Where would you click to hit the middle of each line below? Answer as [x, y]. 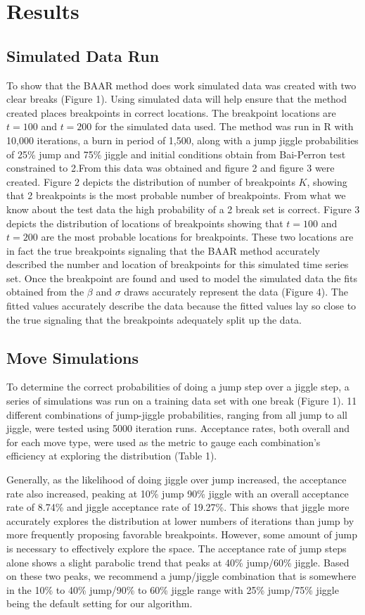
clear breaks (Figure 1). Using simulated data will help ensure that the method [177, 99]
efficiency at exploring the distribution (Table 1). [112, 456]
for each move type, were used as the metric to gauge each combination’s [164, 442]
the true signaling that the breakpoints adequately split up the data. [154, 319]
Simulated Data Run [83, 55]
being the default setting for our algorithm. [100, 603]
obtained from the [45, 292]
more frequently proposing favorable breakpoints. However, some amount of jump [182, 534]
